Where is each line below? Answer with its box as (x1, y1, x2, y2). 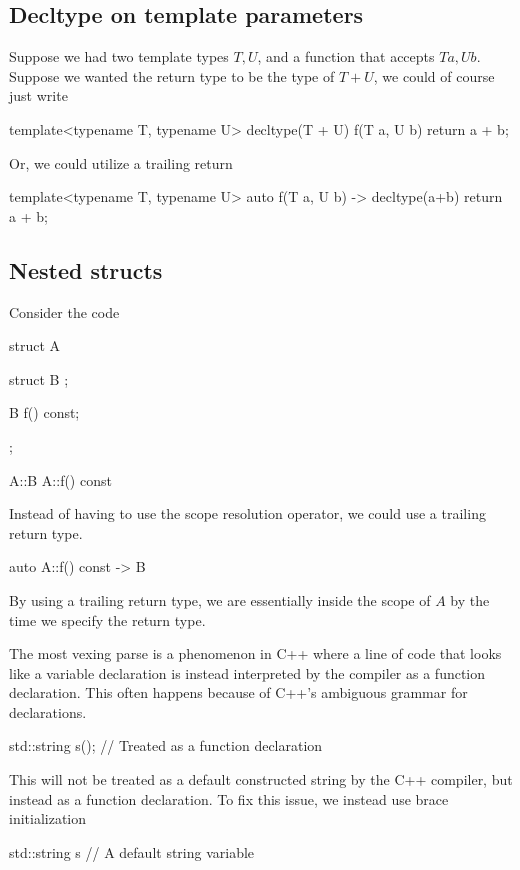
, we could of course (373, 65, 495, 86)
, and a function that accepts (257, 46, 435, 67)
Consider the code (9, 301, 120, 322)
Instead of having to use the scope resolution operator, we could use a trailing (9, 503, 486, 524)
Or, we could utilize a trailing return (9, 152, 233, 173)
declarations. (9, 701, 87, 722)
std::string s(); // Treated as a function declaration (9, 735, 323, 756)
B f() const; (9, 402, 80, 423)
